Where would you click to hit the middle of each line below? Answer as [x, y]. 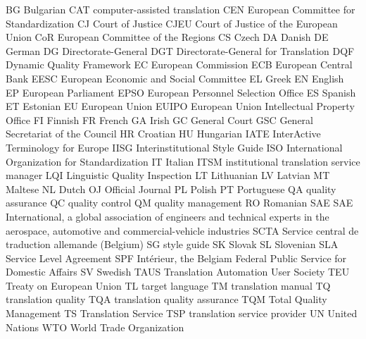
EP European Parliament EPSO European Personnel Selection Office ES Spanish [181, 92]
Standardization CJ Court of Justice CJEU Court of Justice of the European [172, 23]
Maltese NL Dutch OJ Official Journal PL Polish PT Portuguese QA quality [171, 189]
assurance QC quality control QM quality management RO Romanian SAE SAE [179, 203]
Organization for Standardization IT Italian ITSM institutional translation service [183, 161]
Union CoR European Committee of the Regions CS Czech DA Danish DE [167, 37]
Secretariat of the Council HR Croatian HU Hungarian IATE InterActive [163, 134]
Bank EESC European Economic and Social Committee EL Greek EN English [175, 78]
